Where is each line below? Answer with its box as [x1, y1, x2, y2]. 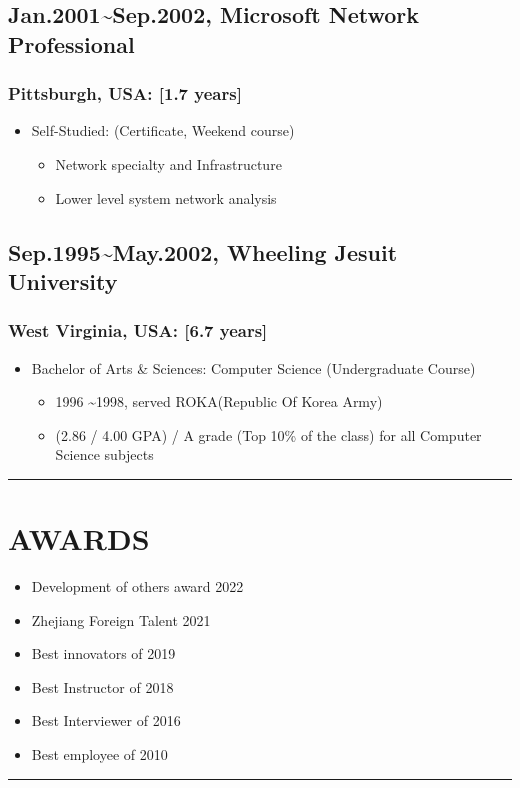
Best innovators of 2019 [31, 643, 176, 664]
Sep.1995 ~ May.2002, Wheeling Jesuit [8, 236, 398, 267]
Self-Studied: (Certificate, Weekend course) [31, 120, 295, 141]
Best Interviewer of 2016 [31, 710, 181, 731]
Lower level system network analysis [55, 187, 277, 208]
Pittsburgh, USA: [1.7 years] [8, 81, 242, 106]
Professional [8, 28, 135, 59]
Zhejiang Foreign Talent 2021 [31, 609, 211, 630]
